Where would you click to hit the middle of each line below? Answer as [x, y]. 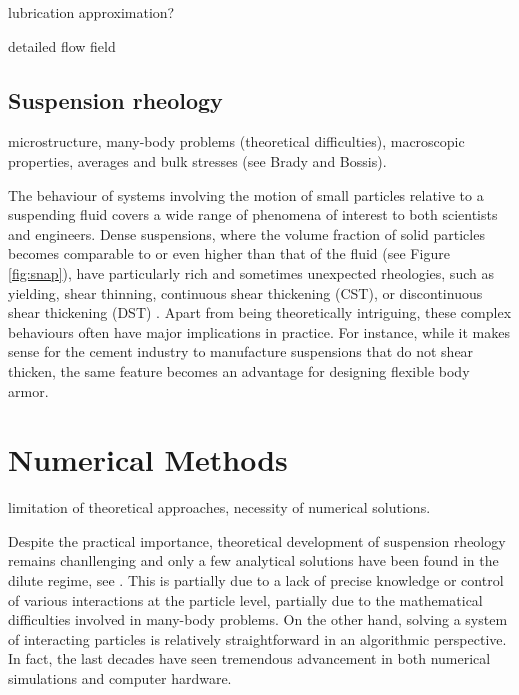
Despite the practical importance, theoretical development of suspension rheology [257, 540]
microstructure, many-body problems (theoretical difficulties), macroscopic [236, 141]
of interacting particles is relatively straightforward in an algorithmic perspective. [257, 638]
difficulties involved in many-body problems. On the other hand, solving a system [258, 619]
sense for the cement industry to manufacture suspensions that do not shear [241, 351]
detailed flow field [62, 45]
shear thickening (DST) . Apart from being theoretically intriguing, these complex [260, 312]
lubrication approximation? [91, 12]
